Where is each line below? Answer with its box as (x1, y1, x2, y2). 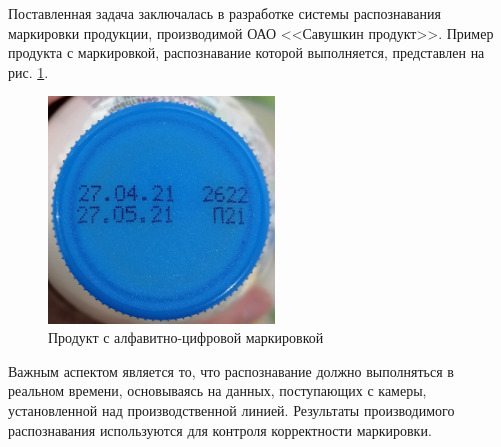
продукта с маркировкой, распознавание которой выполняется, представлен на (8, 42, 485, 63)
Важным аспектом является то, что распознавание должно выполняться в (8, 360, 454, 381)
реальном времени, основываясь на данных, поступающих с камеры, (8, 380, 427, 401)
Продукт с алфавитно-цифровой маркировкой (48, 327, 324, 348)
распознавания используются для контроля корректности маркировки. (8, 419, 432, 440)
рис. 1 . (8, 61, 49, 82)
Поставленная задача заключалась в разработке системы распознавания (8, 3, 441, 23)
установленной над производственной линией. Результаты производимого (8, 399, 455, 420)
